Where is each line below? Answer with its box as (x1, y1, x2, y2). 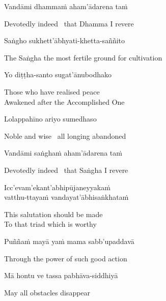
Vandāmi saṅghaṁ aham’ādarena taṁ (4, 147, 122, 158)
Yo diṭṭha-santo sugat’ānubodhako (4, 69, 112, 80)
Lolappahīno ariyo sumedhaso (4, 113, 97, 124)
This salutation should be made (4, 208, 103, 219)
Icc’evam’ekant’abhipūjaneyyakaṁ (4, 182, 110, 192)
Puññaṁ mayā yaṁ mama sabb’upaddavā (4, 235, 134, 246)
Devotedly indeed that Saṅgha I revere (4, 164, 128, 175)
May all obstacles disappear (4, 287, 91, 297)
